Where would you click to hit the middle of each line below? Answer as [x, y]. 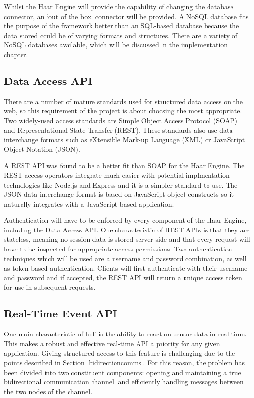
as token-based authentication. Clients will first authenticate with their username [126, 268]
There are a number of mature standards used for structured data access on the [124, 101]
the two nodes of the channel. [48, 391]
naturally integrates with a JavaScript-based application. [89, 203]
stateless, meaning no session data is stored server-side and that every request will [127, 239]
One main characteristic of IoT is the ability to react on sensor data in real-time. [125, 334]
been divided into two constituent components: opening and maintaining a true [123, 372]
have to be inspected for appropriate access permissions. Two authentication [118, 249]
